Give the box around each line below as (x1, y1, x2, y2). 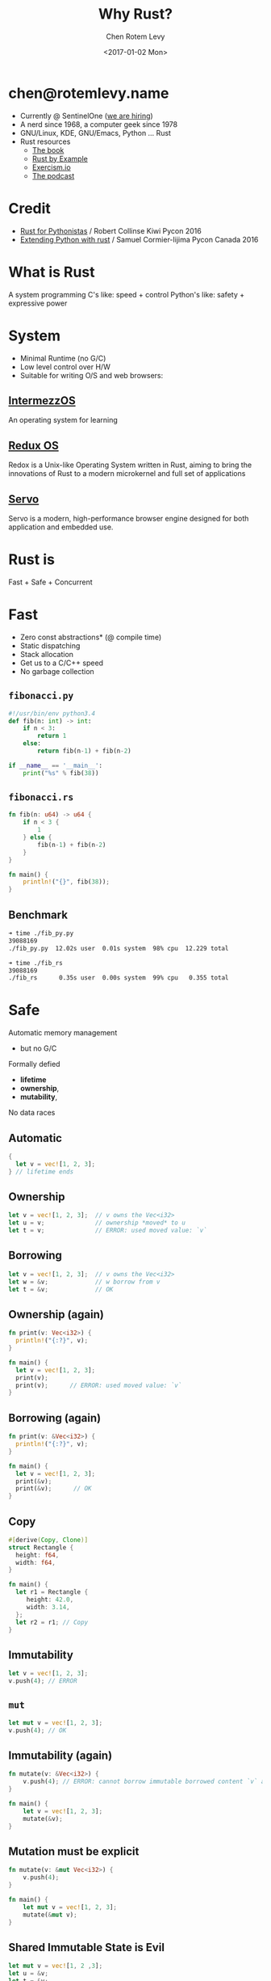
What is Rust (8, 263, 95, 281)
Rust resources (19, 137, 71, 146)
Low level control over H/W (19, 361, 110, 372)
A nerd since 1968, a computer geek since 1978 (19, 119, 178, 129)
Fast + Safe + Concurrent (8, 577, 93, 587)
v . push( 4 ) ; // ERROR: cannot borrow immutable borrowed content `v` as (23, 1777, 269, 1786)
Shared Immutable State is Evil (8, 1941, 165, 1954)
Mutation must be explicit (8, 1844, 140, 1858)
